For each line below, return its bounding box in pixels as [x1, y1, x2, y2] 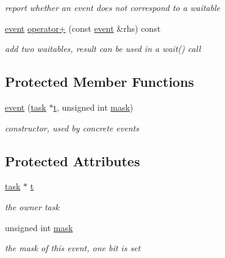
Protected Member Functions [5, 72, 195, 91]
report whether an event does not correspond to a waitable [5, 1, 220, 13]
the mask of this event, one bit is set [5, 241, 141, 254]
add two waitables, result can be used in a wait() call [5, 42, 201, 55]
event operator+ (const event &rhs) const [5, 21, 161, 34]
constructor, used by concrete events [5, 121, 139, 134]
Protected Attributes [5, 151, 140, 170]
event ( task [5, 100, 46, 113]
